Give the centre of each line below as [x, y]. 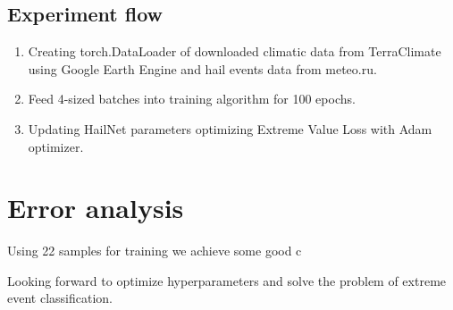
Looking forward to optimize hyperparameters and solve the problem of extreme [227, 280]
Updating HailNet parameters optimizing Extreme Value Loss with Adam [230, 128]
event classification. [60, 298]
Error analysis [96, 208]
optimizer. [56, 146]
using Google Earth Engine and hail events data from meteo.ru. [202, 68]
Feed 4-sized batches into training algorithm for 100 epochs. [192, 99]
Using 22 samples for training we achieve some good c [155, 251]
